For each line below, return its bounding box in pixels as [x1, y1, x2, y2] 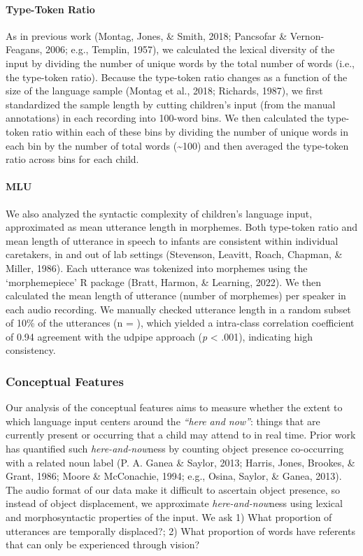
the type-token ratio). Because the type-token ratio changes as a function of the [6, 69, 348, 84]
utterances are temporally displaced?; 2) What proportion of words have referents [6, 523, 355, 538]
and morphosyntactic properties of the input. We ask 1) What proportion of [6, 510, 332, 525]
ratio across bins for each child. [6, 152, 139, 166]
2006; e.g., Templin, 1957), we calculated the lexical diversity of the [45, 42, 335, 57]
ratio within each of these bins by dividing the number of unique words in [32, 124, 348, 138]
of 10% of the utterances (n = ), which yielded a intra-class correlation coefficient [6, 315, 355, 330]
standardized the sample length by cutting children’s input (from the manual [6, 97, 336, 111]
